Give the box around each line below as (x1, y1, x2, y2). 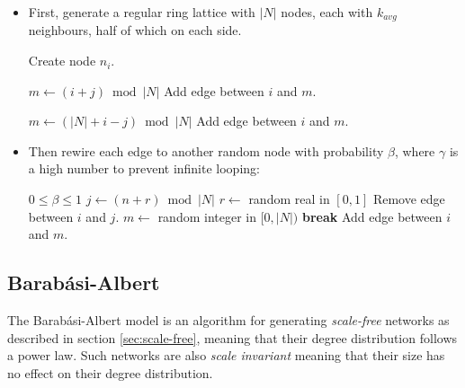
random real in (248, 190, 330, 208)
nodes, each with (281, 3, 373, 21)
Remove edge (372, 190, 445, 208)
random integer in (157, 207, 256, 225)
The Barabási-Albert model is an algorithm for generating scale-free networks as (7, 311, 450, 329)
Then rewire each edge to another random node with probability (28, 141, 384, 160)
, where (394, 141, 435, 160)
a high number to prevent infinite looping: (28, 159, 260, 178)
